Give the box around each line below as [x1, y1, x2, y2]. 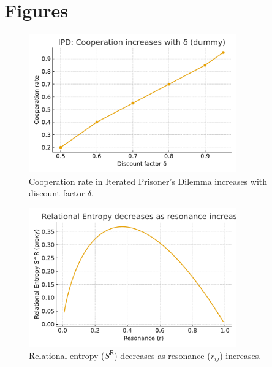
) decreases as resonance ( [114, 349, 211, 361]
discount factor [29, 187, 85, 199]
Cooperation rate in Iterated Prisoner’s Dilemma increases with [29, 174, 268, 187]
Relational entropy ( [29, 349, 105, 361]
